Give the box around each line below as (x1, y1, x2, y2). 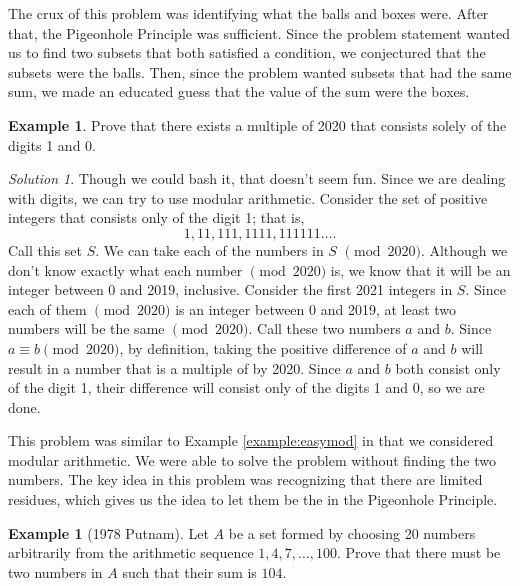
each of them (8, 298, 87, 319)
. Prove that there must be (337, 542, 501, 563)
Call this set (8, 239, 83, 260)
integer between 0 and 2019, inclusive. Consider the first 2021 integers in (8, 279, 453, 300)
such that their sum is (122, 561, 257, 582)
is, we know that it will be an (330, 259, 511, 280)
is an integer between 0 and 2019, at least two (175, 298, 457, 319)
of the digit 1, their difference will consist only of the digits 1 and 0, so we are (8, 377, 485, 398)
